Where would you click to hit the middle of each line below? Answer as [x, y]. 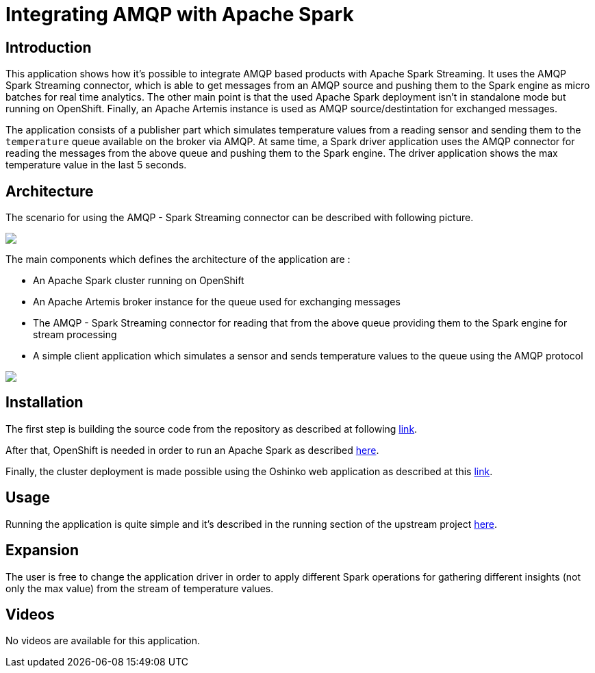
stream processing [75, 335]
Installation [45, 403]
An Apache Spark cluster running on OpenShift [139, 281]
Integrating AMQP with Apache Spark [180, 14]
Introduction [49, 47]
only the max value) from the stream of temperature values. [140, 588]
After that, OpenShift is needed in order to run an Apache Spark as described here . [192, 450]
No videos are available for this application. [103, 641]
